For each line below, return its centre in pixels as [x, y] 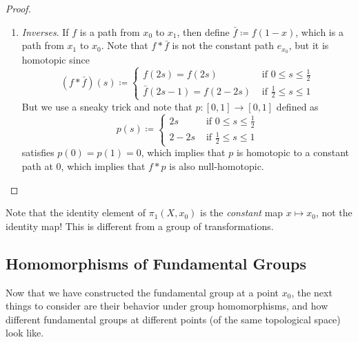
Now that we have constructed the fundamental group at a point [142, 292]
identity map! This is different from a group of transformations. [140, 226]
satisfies [38, 152]
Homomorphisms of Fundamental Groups [156, 263]
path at [37, 166]
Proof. [18, 8]
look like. [25, 333]
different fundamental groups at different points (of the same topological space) [173, 319]
